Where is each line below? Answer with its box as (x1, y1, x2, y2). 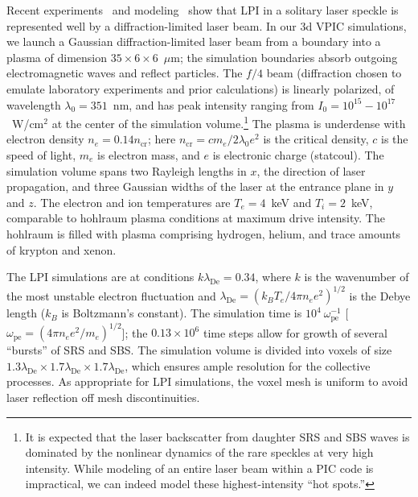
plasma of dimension (6, 48, 107, 65)
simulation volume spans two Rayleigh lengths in (6, 162, 247, 179)
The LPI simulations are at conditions (6, 268, 195, 285)
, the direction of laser (256, 162, 366, 179)
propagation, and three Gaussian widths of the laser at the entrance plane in (6, 178, 384, 195)
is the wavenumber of (304, 268, 409, 285)
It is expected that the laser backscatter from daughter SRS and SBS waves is (25, 428, 410, 445)
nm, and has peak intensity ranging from (113, 96, 314, 113)
